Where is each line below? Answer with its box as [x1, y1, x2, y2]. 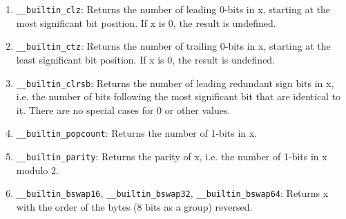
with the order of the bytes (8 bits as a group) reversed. [16, 199, 253, 213]
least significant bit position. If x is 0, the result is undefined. [16, 52, 276, 66]
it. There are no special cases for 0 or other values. [16, 102, 231, 117]
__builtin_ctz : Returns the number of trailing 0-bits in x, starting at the [16, 39, 331, 53]
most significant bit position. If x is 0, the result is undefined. [16, 15, 276, 30]
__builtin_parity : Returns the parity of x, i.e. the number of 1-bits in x [16, 149, 327, 163]
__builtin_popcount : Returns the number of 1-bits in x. [16, 126, 258, 140]
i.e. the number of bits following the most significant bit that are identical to [16, 89, 341, 104]
